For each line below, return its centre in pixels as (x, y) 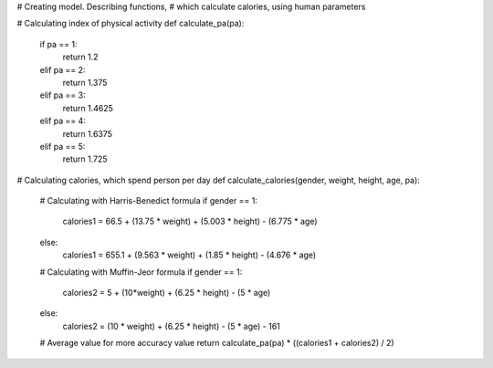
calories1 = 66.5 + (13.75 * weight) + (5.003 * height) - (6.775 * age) (190, 221)
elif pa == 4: (63, 121)
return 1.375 (85, 82)
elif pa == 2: (63, 69)
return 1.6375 (88, 133)
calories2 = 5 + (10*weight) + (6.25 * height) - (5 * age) (167, 293)
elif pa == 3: (63, 95)
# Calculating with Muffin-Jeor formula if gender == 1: (141, 272)
